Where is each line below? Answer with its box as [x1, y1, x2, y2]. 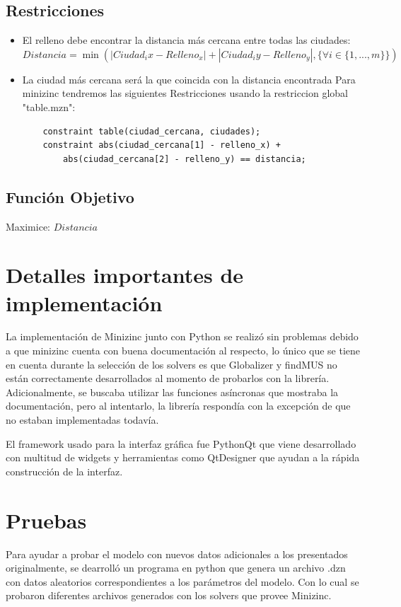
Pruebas [6, 505, 87, 534]
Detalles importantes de [6, 260, 244, 289]
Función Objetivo [6, 185, 134, 207]
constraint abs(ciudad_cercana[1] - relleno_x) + [42, 140, 281, 151]
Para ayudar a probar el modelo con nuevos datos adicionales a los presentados [6, 546, 348, 561]
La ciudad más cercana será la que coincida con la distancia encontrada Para [22, 71, 356, 86]
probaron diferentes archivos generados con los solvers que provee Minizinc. [6, 588, 332, 603]
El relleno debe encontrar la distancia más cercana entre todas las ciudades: [22, 33, 351, 47]
